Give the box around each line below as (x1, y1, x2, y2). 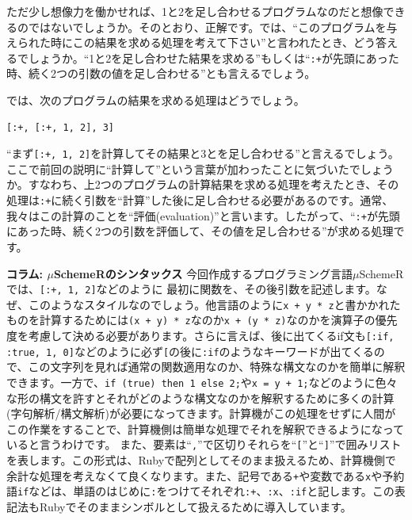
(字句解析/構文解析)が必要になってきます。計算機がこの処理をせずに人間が (6, 405, 396, 422)
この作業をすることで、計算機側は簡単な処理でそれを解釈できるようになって (6, 420, 405, 437)
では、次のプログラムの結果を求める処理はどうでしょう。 (6, 92, 305, 109)
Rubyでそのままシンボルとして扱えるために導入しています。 (39, 499, 352, 515)
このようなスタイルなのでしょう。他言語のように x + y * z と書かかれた (28, 296, 401, 312)
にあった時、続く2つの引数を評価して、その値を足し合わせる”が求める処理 (6, 223, 394, 239)
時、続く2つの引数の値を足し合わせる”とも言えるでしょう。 (6, 65, 316, 82)
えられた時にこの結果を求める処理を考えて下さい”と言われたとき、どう (6, 34, 376, 51)
